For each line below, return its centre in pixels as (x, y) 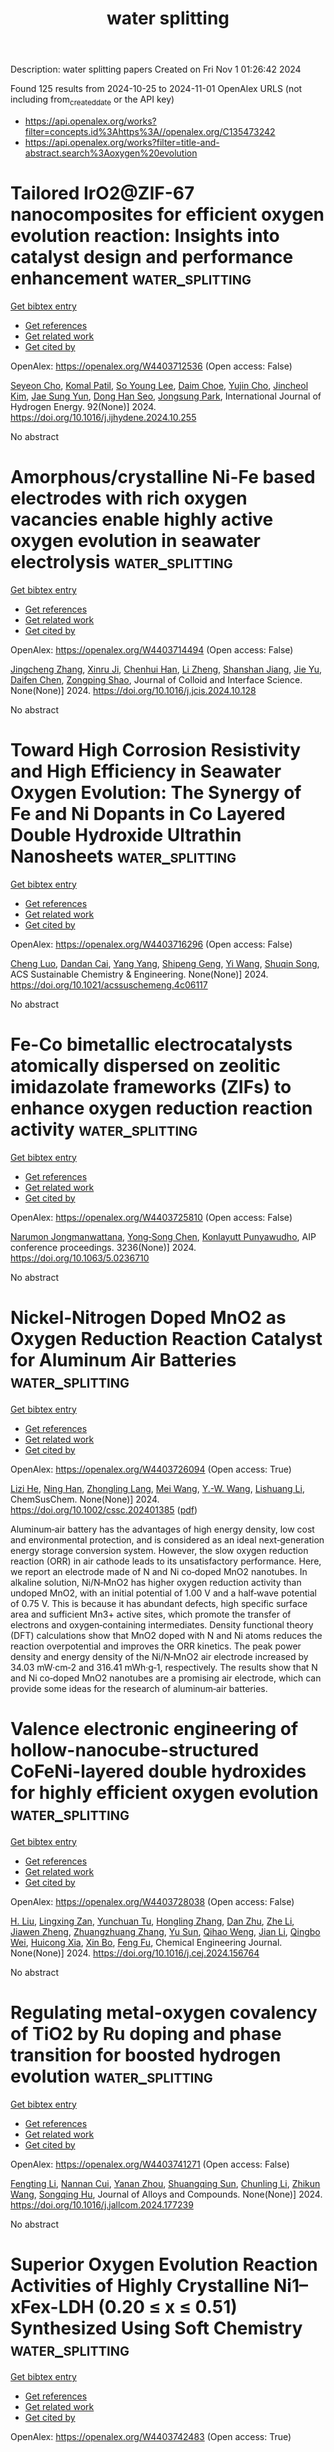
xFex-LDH (52, 2306)
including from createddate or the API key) (92, 100)
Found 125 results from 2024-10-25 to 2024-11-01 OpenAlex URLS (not (156, 89)
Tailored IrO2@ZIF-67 (102, 193)
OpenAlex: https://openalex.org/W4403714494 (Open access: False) (152, 649)
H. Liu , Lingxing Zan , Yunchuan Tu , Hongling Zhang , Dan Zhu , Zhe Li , (152, 1921)
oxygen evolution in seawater (135, 541)
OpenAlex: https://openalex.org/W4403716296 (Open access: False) (151, 944)
